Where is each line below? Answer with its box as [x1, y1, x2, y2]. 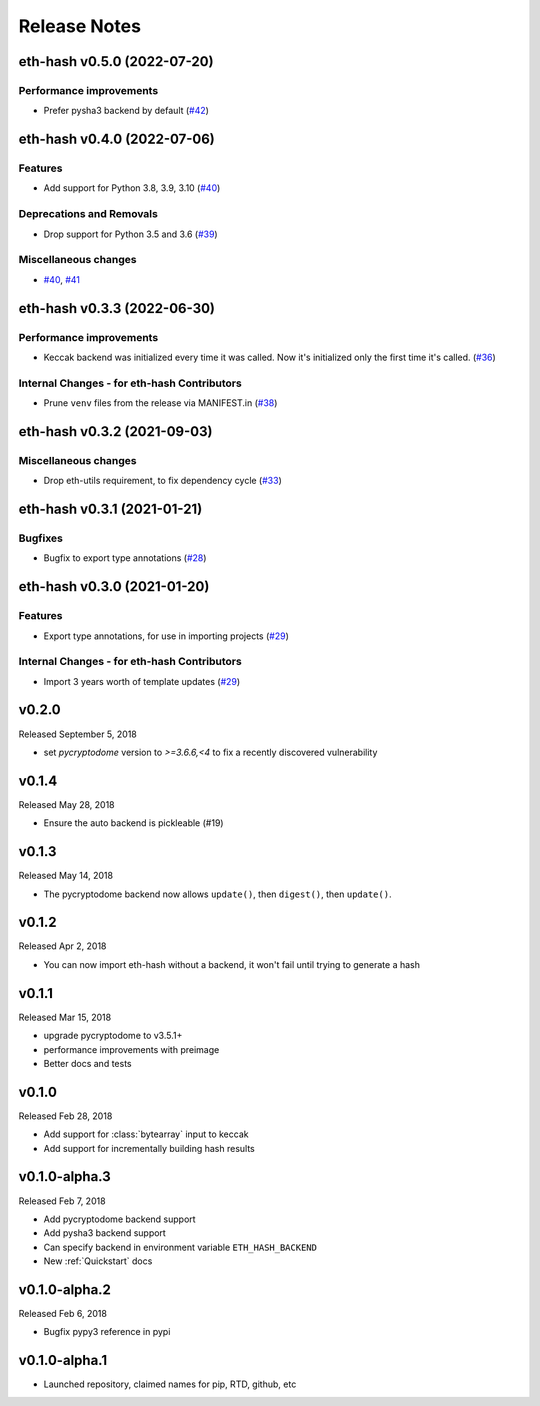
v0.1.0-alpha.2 [18, 1281, 112, 1298]
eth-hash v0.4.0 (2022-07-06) [18, 131, 215, 148]
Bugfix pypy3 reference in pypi [43, 1326, 171, 1338]
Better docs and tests [43, 1057, 132, 1069]
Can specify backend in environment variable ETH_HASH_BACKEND [43, 1241, 317, 1253]
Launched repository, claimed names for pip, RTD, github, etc [43, 1378, 297, 1390]
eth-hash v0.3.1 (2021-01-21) [18, 501, 203, 518]
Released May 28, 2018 [18, 798, 115, 810]
